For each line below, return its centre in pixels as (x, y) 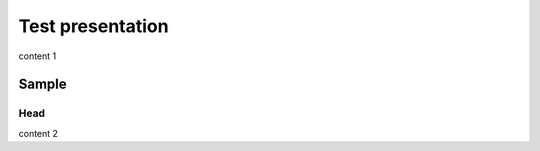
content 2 (38, 133)
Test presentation (93, 26)
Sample (42, 84)
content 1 (37, 56)
